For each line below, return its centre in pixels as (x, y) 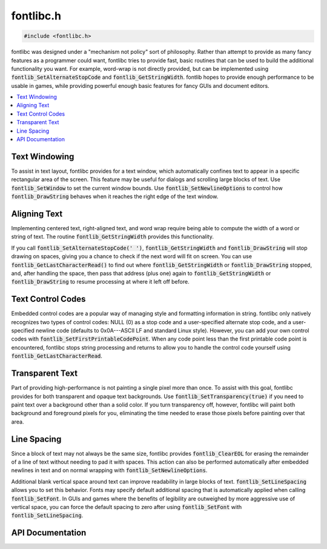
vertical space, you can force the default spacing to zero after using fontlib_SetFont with (127, 507)
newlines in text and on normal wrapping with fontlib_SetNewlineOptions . (109, 470)
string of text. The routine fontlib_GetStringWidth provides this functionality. (113, 237)
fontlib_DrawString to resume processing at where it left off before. (101, 282)
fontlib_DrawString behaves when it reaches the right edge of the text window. (115, 196)
